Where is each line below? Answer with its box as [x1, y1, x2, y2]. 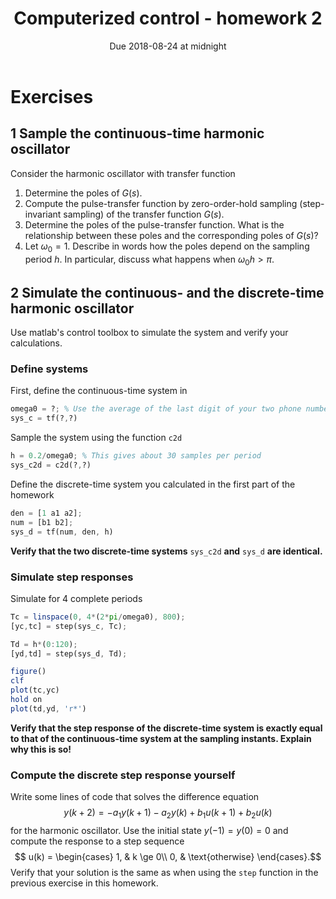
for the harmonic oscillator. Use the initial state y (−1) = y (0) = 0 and [10, 824, 289, 836]
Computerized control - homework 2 [13, 7, 323, 30]
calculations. [10, 337, 63, 349]
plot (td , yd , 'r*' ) [10, 703, 87, 714]
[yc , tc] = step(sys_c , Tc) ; [10, 621, 128, 631]
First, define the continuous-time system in [10, 385, 188, 397]
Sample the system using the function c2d [10, 432, 183, 444]
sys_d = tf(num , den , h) [10, 527, 114, 537]
